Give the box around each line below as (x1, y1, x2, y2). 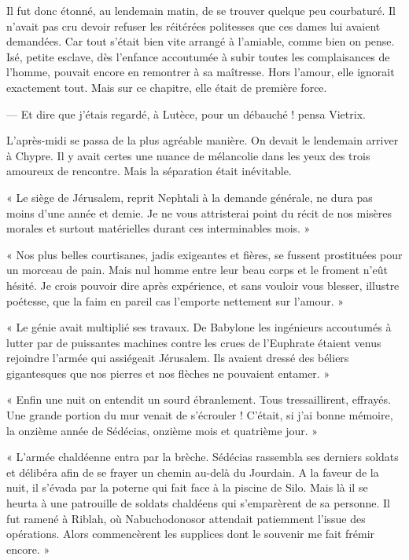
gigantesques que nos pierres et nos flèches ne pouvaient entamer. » (6, 364, 330, 381)
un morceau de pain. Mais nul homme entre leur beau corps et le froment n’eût (6, 262, 388, 278)
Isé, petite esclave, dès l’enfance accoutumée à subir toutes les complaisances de (6, 48, 390, 64)
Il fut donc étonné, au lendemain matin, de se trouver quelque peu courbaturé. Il (6, 2, 396, 18)
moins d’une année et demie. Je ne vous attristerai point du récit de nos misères (6, 204, 392, 221)
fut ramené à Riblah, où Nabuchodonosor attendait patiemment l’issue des (6, 510, 366, 526)
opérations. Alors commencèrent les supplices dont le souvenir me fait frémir (6, 525, 375, 542)
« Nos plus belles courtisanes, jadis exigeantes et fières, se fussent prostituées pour (6, 246, 403, 262)
